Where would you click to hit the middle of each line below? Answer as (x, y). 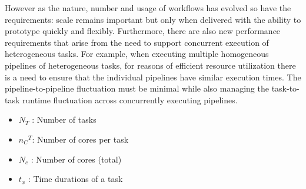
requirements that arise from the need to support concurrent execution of (137, 42)
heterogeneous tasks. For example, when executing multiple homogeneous (137, 54)
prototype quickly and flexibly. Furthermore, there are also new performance (143, 31)
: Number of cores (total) (76, 159)
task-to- (285, 88)
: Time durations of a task (75, 179)
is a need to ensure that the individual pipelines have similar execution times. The (153, 77)
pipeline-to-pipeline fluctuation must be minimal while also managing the (137, 88)
